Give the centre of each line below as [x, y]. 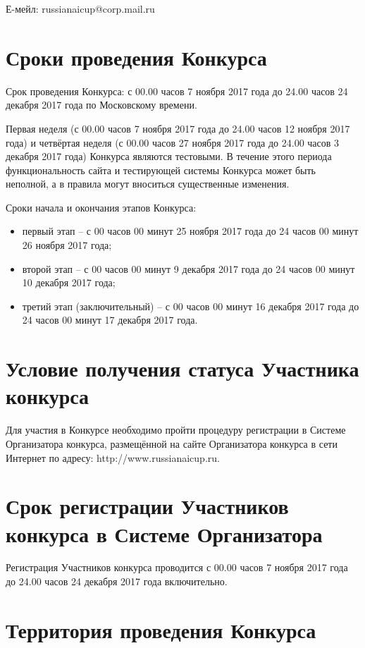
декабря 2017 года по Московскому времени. [101, 105]
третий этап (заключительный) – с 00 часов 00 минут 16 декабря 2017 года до [191, 306]
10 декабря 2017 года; [69, 282]
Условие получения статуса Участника [182, 368]
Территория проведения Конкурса [161, 629]
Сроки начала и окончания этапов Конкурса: [101, 207]
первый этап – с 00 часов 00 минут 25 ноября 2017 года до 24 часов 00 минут [190, 231]
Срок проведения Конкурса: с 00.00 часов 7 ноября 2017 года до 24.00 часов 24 [177, 91]
